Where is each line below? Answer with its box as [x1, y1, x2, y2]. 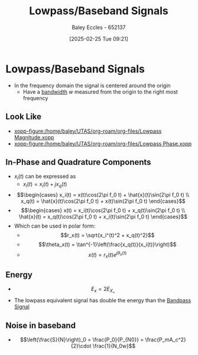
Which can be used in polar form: [14, 222, 96, 229]
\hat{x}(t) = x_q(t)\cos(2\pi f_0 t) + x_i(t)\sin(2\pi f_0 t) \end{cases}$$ [19, 213, 187, 220]
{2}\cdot [70, 343, 92, 350]
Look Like [5, 111, 42, 122]
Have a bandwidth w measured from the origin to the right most [22, 88, 178, 95]
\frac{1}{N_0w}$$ [92, 343, 136, 350]
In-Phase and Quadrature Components [5, 157, 151, 167]
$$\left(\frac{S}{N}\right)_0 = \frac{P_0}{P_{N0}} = [20, 336, 144, 343]
